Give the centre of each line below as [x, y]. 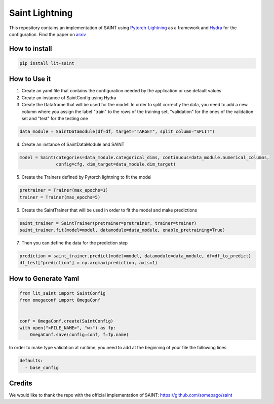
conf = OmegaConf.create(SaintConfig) [66, 321]
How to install [31, 49]
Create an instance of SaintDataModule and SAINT [73, 144]
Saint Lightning [41, 13]
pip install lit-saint [47, 63]
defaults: [31, 361]
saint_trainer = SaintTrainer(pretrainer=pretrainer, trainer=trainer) [108, 223]
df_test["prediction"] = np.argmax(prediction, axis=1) [89, 263]
